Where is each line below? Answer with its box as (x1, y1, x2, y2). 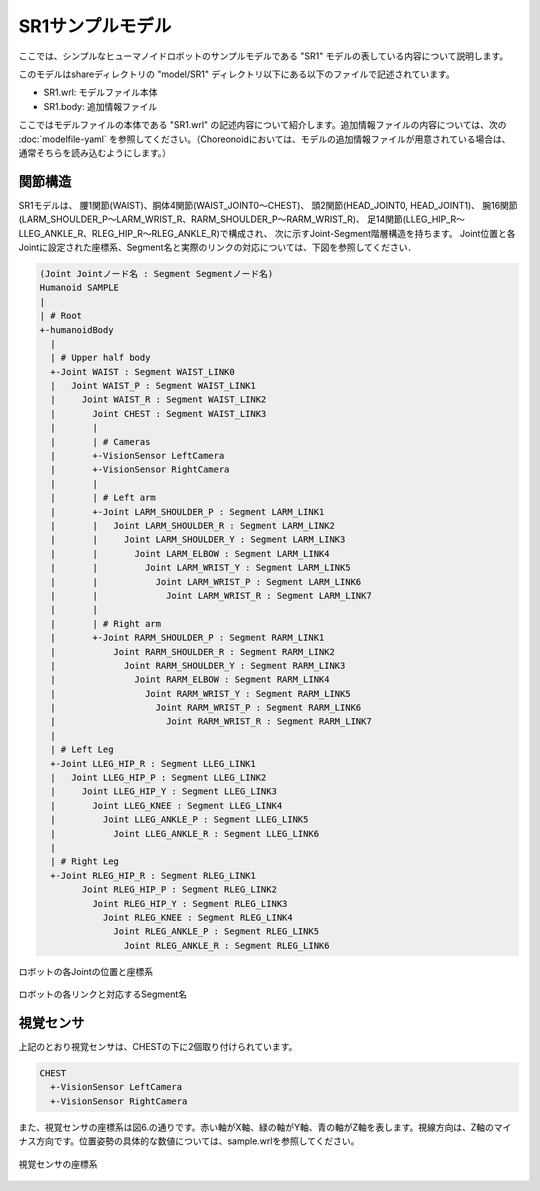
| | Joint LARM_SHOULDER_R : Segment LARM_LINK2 (50, 520, 335, 531)
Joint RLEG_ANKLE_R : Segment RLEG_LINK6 (123, 940, 330, 951)
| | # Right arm (50, 618, 162, 629)
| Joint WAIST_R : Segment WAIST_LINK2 (50, 394, 267, 405)
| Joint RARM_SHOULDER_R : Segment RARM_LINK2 (50, 646, 335, 657)
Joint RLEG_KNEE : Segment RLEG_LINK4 (102, 911, 294, 923)
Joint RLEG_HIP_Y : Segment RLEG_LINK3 (91, 898, 288, 909)
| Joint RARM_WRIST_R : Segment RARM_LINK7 (50, 716, 372, 727)
